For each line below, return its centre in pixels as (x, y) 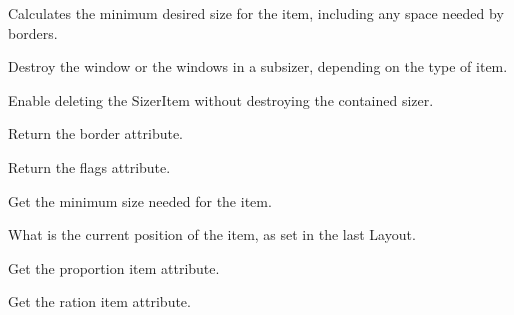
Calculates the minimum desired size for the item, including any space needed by (256, 13)
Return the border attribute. (95, 133)
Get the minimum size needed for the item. (140, 200)
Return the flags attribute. (89, 166)
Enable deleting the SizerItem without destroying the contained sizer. (221, 99)
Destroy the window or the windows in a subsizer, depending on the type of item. (258, 66)
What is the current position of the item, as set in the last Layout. (212, 234)
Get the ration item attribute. (99, 301)
